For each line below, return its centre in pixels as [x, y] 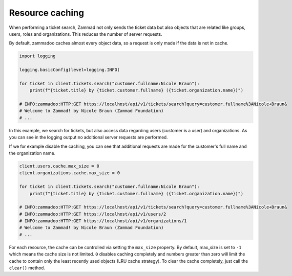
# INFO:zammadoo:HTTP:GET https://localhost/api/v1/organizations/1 [103, 221]
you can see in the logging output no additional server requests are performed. [88, 138]
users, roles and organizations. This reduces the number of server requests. [85, 34]
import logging [37, 56]
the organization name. [32, 153]
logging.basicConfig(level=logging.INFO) [70, 70]
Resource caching [47, 13]
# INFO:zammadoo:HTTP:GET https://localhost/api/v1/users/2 [93, 214]
